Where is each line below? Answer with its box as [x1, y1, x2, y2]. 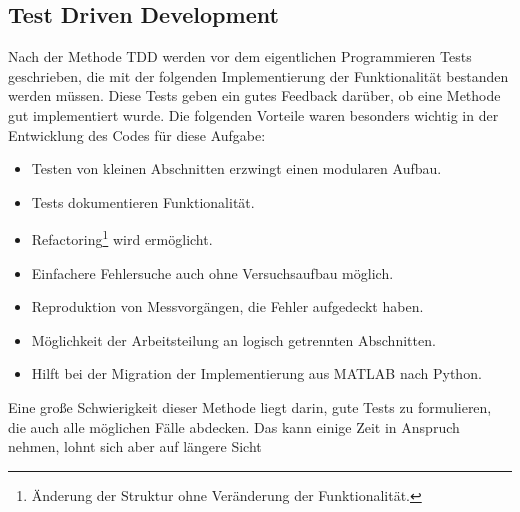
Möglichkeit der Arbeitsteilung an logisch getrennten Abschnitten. [31, 329, 436, 350]
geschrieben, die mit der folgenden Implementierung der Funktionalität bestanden [8, 65, 509, 86]
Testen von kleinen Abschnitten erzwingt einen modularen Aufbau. [31, 158, 442, 179]
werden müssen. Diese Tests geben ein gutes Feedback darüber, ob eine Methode [8, 85, 501, 106]
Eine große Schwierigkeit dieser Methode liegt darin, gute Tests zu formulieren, [8, 396, 492, 417]
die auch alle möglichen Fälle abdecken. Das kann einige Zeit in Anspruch [8, 416, 460, 437]
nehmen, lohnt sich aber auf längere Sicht [8, 436, 262, 457]
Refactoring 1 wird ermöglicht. [31, 226, 213, 250]
